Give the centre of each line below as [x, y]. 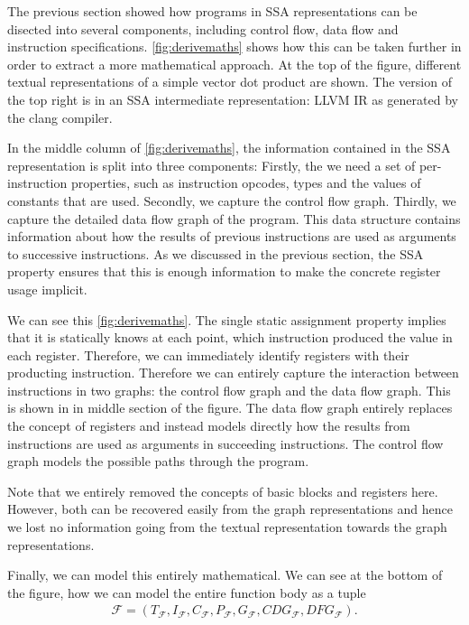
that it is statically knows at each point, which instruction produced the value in [230, 337]
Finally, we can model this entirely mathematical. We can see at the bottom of [225, 575]
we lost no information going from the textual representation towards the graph [227, 527]
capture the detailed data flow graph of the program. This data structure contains [234, 218]
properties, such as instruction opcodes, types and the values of [246, 183]
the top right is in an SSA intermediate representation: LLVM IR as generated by [233, 99]
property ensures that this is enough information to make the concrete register [224, 271]
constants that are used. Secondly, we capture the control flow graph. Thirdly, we [232, 200]
